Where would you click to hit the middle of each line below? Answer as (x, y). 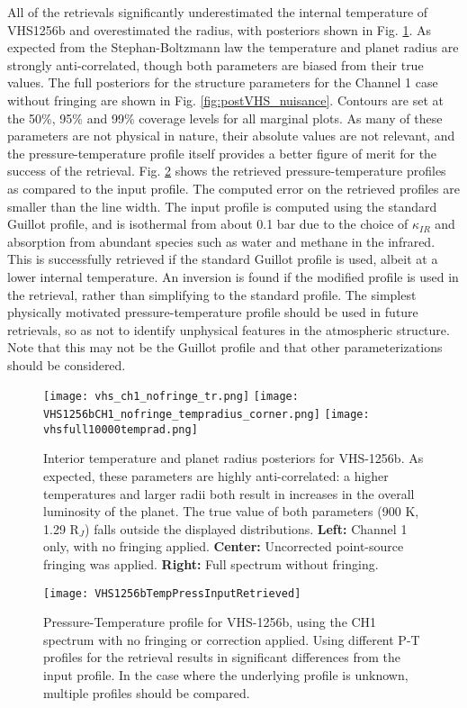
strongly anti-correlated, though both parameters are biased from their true (216, 64)
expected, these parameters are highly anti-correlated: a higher (216, 476)
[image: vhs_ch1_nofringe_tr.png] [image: (171, 397)
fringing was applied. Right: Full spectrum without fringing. (211, 564)
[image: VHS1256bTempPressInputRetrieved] (172, 593)
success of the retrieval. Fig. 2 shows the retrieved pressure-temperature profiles (227, 171)
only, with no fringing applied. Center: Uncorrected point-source (224, 546)
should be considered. (67, 364)
